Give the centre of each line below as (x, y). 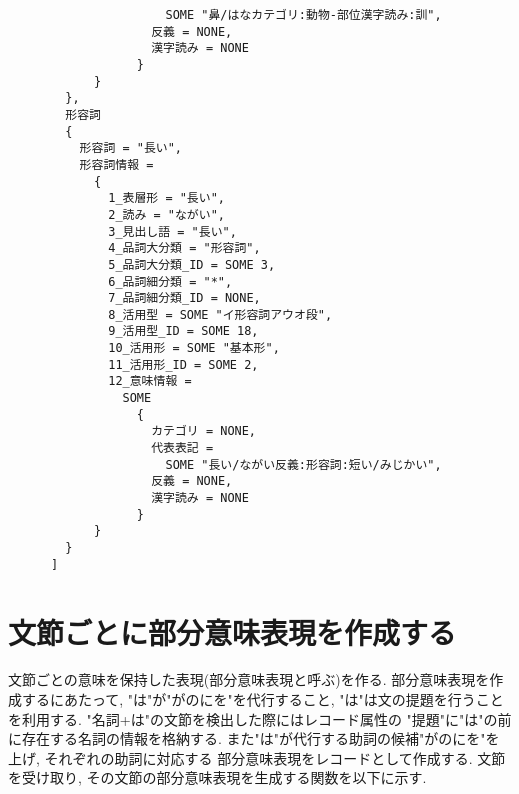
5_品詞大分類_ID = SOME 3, (192, 264)
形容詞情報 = (116, 164)
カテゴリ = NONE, (204, 431)
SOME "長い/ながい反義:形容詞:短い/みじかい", (303, 464)
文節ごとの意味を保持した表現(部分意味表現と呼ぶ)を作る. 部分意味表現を (249, 679)
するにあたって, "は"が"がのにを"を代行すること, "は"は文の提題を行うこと (262, 699)
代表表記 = (182, 448)
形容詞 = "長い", (130, 148)
